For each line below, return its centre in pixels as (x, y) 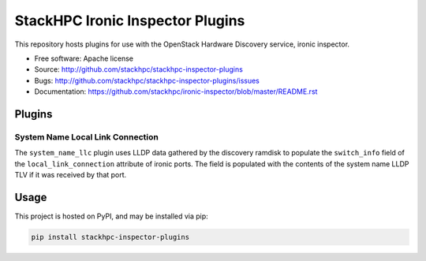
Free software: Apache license (84, 58)
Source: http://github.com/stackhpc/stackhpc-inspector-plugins (139, 69)
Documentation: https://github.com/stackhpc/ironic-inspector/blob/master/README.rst (176, 91)
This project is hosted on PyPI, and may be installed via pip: (111, 216)
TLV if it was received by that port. (71, 175)
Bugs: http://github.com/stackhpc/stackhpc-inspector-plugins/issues (147, 80)
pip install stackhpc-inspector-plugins (110, 237)
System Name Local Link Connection (87, 136)
